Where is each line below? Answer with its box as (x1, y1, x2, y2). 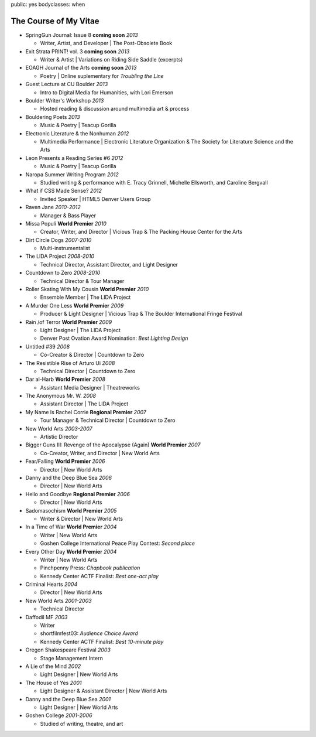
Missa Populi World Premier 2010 (25, 220, 107, 227)
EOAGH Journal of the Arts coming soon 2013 (25, 64, 137, 71)
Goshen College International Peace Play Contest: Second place (40, 540, 195, 547)
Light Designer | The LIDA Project (40, 326, 121, 333)
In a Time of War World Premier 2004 (25, 523, 117, 530)
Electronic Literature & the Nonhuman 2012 (25, 129, 129, 137)
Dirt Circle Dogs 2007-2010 (25, 236, 92, 243)
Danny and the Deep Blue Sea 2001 (25, 695, 111, 702)
